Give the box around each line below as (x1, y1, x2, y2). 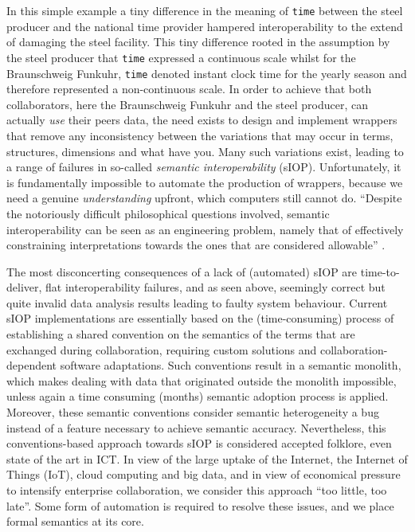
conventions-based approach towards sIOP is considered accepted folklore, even (6, 435, 392, 452)
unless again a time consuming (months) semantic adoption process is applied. (6, 388, 389, 405)
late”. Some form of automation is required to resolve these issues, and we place (6, 497, 394, 514)
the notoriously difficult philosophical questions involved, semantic (6, 205, 330, 221)
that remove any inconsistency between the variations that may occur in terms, (6, 127, 393, 143)
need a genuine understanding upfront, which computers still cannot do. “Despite (6, 190, 402, 206)
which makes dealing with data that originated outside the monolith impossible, (6, 372, 397, 389)
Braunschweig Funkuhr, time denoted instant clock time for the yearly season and (6, 65, 407, 81)
